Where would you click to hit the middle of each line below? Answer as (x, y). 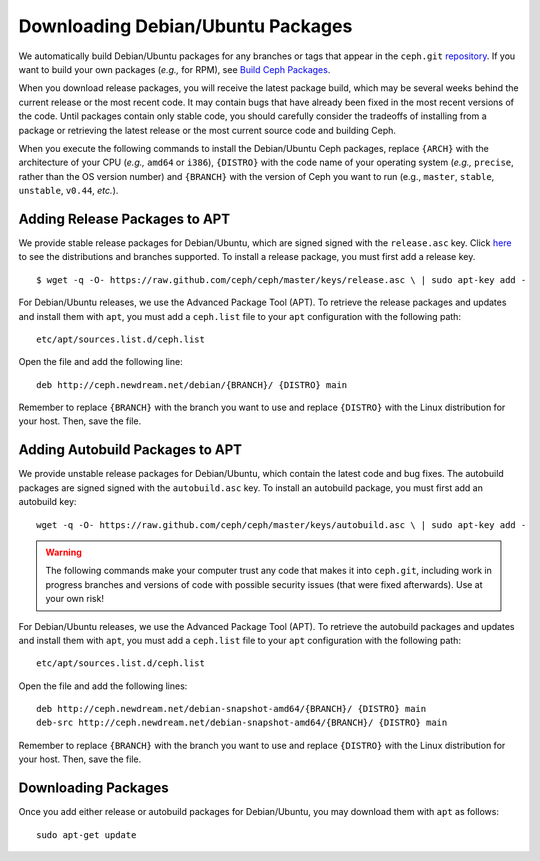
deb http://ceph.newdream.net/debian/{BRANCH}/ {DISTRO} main (192, 384)
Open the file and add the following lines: (103, 686)
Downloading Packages (93, 788)
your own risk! (75, 599)
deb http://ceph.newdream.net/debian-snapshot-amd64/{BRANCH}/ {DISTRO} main (231, 709)
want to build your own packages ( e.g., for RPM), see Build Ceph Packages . (174, 69)
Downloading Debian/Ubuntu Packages (185, 26)
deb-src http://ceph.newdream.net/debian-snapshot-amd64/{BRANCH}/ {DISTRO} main (242, 723)
